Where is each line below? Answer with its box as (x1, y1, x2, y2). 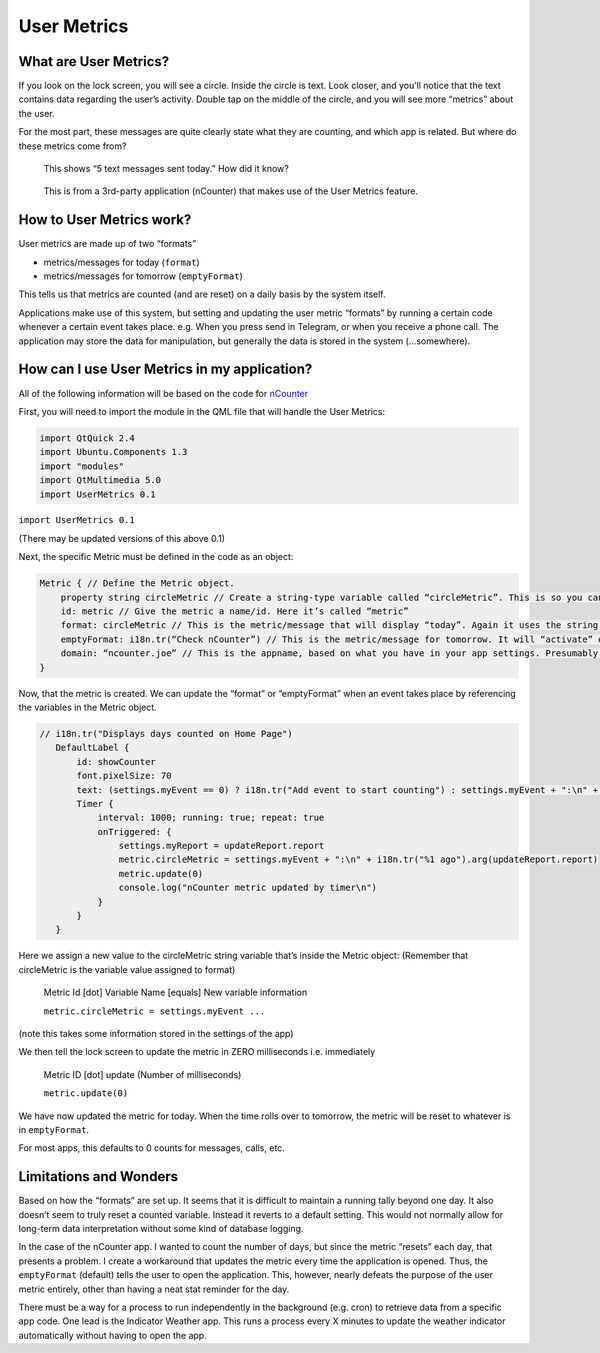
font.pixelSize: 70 (76, 770, 172, 782)
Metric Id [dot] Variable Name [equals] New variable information (43, 986, 308, 999)
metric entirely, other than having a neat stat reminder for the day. (18, 1283, 290, 1295)
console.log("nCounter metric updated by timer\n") (118, 882, 378, 894)
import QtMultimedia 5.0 (39, 475, 162, 486)
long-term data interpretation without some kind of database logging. (18, 1223, 304, 1234)
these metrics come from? (18, 140, 127, 152)
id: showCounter (76, 756, 157, 767)
